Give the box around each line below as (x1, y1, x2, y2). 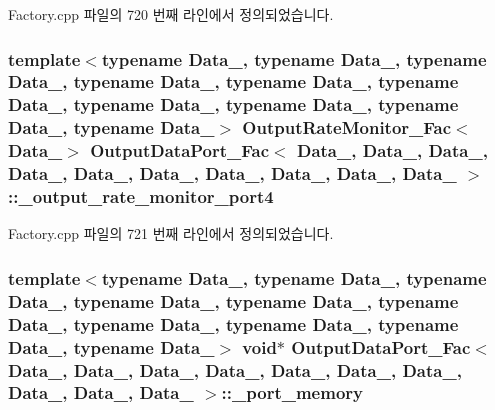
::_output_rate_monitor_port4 (8, 184, 274, 209)
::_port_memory (221, 380, 363, 405)
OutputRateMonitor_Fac (242, 115, 452, 140)
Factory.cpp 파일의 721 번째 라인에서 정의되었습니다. (8, 223, 334, 244)
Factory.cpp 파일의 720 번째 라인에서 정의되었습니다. (8, 4, 334, 24)
